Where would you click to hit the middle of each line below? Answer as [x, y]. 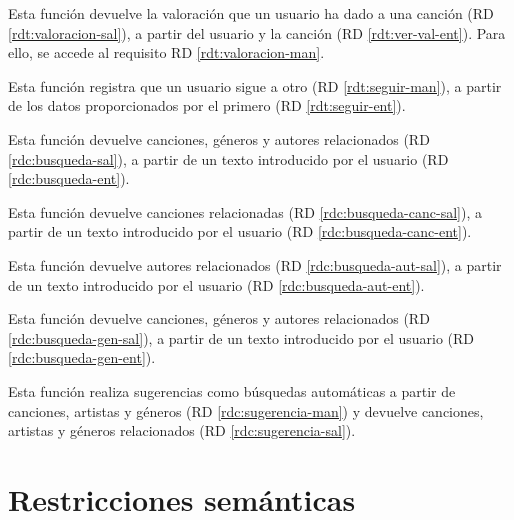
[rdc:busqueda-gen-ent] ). [82, 357]
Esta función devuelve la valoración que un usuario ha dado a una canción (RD [251, 13]
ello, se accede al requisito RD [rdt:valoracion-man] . [166, 52]
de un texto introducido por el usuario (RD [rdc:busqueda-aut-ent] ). [216, 284]
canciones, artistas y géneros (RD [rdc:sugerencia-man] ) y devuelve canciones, [246, 410]
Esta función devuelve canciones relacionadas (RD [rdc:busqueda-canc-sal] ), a [245, 211]
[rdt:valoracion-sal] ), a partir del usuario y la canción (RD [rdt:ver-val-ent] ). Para [257, 32]
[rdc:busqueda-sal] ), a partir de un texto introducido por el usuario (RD [228, 158]
